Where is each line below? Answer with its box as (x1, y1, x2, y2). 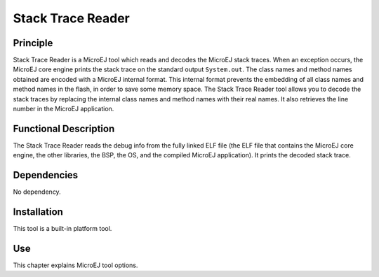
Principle (13, 37, 53, 49)
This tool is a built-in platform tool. (13, 225, 112, 233)
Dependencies (13, 169, 79, 181)
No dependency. (13, 187, 61, 196)
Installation (13, 206, 63, 218)
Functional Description (13, 122, 115, 134)
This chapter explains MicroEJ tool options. (13, 261, 138, 269)
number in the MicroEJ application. (13, 105, 114, 113)
